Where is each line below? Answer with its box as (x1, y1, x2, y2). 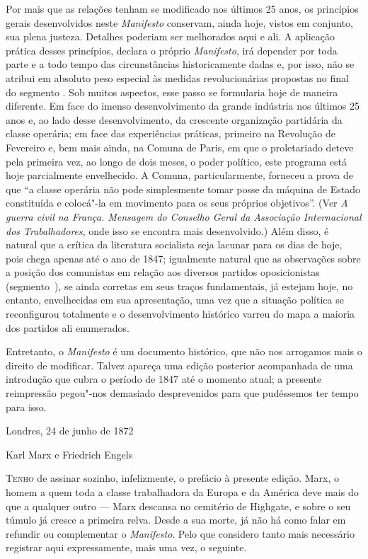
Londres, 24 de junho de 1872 (6, 423, 134, 438)
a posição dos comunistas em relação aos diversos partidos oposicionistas (6, 265, 320, 279)
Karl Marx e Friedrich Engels (6, 446, 133, 461)
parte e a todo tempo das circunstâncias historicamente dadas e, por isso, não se (6, 57, 355, 71)
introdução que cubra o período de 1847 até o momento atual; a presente (6, 371, 322, 386)
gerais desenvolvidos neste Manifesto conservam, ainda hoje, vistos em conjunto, (6, 15, 353, 30)
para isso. (6, 399, 47, 414)
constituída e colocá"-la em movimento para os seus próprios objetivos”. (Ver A (6, 195, 348, 210)
